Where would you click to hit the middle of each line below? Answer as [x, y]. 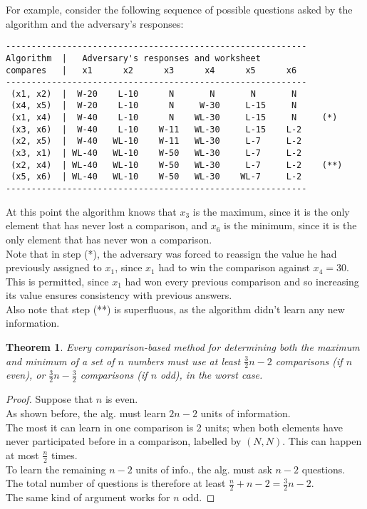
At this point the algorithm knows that [91, 211]
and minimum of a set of [60, 361]
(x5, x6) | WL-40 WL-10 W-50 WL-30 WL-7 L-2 [156, 177]
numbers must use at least [184, 361]
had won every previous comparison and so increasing [242, 281]
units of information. [245, 413]
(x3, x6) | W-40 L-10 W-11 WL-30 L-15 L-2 [156, 129]
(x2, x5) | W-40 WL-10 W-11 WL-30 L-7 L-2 [156, 141]
